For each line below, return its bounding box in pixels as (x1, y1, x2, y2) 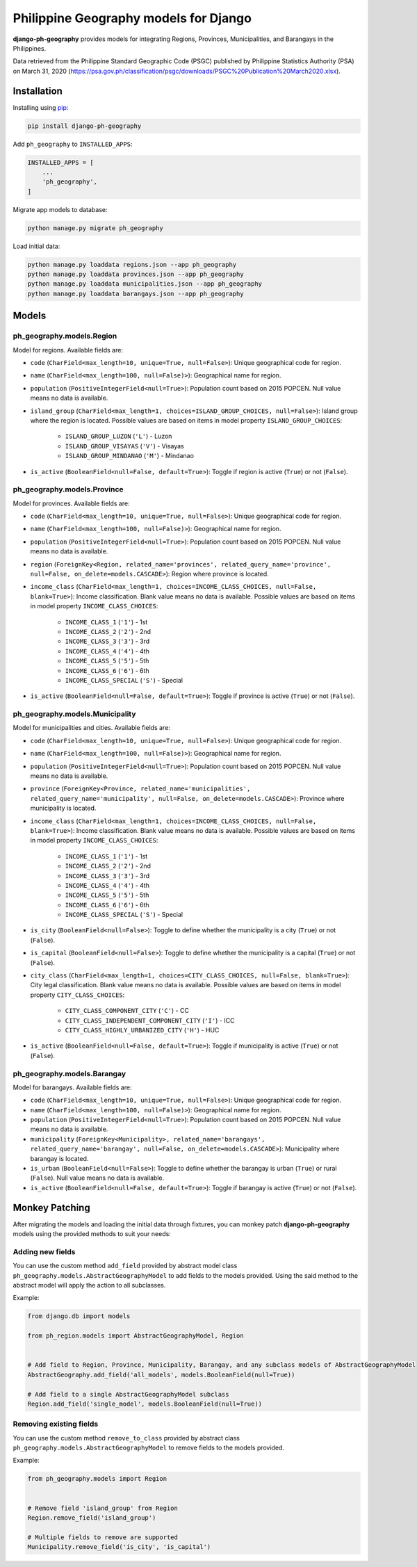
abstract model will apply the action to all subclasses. (13, 1281, 166, 1290)
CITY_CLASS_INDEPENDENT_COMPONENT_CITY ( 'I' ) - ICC (65, 1016, 235, 1025)
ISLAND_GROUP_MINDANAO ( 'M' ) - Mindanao (65, 452, 195, 460)
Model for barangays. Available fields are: (13, 1083, 132, 1091)
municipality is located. (30, 804, 97, 813)
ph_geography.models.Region (13, 331, 117, 341)
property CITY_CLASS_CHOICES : (30, 991, 125, 999)
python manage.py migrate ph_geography (27, 224, 163, 232)
